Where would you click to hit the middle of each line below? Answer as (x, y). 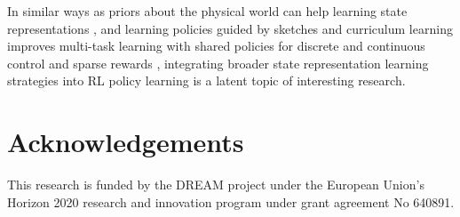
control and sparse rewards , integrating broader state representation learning (218, 63)
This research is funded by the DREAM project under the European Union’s (216, 185)
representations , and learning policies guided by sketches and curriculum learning (230, 28)
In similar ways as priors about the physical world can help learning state (207, 11)
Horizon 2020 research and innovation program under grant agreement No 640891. (231, 201)
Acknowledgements (126, 142)
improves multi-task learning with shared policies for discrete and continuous (216, 46)
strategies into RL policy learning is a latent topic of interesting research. (206, 80)
